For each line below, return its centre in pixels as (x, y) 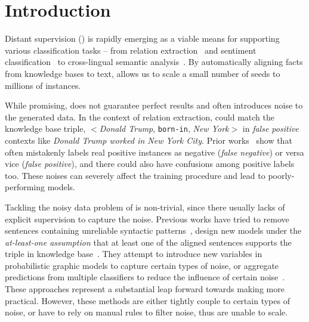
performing (25, 187)
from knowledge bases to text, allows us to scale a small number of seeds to (143, 73)
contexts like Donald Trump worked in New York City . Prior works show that (149, 140)
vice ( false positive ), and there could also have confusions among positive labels (150, 164)
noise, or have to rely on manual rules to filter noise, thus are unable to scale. (146, 312)
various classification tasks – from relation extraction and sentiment (131, 50)
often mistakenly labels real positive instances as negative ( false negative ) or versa (154, 152)
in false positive (271, 129)
